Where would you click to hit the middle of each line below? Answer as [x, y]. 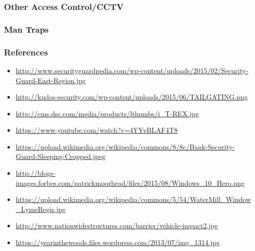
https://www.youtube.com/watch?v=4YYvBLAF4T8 [96, 130]
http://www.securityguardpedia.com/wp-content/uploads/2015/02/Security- [132, 70]
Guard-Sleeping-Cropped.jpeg [61, 156]
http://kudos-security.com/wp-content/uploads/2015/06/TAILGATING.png [132, 97]
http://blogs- [35, 173]
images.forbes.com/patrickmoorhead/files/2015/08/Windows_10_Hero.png [130, 182]
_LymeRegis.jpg [41, 209]
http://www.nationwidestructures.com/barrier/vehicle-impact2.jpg [117, 226]
